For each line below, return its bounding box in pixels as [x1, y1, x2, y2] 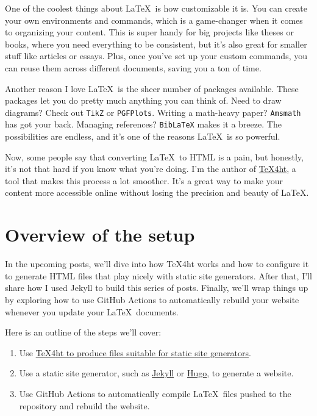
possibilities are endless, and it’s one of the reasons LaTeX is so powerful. [5, 130, 280, 143]
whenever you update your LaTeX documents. [5, 305, 179, 318]
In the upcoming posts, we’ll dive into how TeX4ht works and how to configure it [5, 257, 309, 270]
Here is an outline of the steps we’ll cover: [5, 326, 162, 339]
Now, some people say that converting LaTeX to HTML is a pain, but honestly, [5, 150, 304, 163]
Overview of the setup [5, 222, 195, 247]
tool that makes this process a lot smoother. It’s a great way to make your [5, 174, 283, 187]
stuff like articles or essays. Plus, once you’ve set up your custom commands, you [5, 49, 307, 62]
